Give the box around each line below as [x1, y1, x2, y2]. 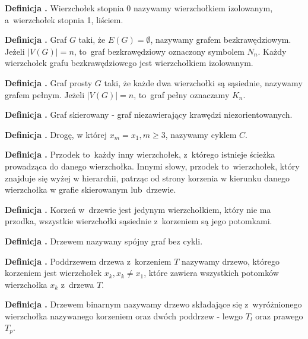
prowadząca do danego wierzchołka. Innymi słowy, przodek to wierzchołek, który [5, 159, 300, 172]
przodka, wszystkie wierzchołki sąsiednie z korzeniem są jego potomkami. [5, 215, 272, 227]
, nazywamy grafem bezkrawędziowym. [150, 33, 291, 46]
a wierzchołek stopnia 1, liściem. [5, 13, 123, 26]
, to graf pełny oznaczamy [134, 88, 230, 101]
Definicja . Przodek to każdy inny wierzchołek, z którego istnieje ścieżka [5, 148, 275, 161]
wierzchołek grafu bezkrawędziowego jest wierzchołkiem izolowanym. [5, 56, 253, 69]
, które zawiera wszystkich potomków [144, 266, 279, 279]
